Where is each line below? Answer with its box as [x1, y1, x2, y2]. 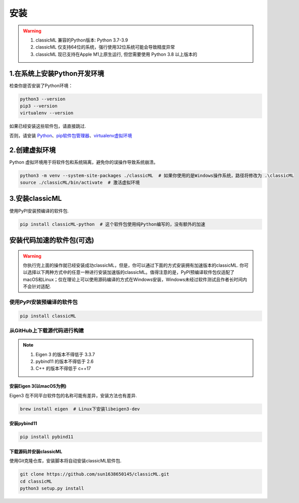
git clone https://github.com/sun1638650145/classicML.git [20, 471, 169, 477]
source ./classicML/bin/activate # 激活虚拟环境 [20, 180, 140, 186]
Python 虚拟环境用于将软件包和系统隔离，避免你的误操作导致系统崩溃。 [9, 159, 159, 165]
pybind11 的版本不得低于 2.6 [35, 358, 94, 364]
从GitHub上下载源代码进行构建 [9, 327, 84, 334]
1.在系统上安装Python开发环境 [9, 69, 105, 78]
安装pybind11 [9, 421, 37, 427]
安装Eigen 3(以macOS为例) [9, 383, 67, 389]
